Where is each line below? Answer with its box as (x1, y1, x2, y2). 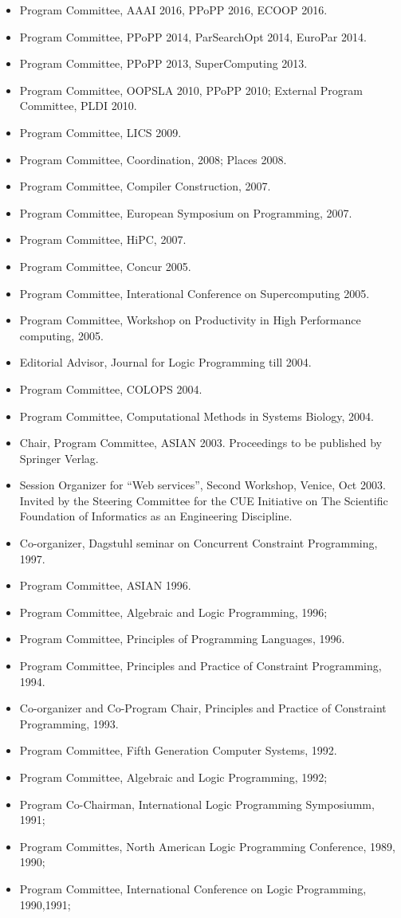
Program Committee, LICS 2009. (19, 124, 182, 140)
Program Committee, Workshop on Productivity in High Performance (19, 312, 361, 328)
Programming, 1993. (19, 715, 119, 732)
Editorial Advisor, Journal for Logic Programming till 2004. (19, 354, 312, 371)
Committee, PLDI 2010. (19, 97, 137, 114)
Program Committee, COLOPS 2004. (19, 380, 202, 397)
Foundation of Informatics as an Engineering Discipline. (19, 508, 293, 524)
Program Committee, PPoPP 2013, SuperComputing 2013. (19, 55, 308, 72)
